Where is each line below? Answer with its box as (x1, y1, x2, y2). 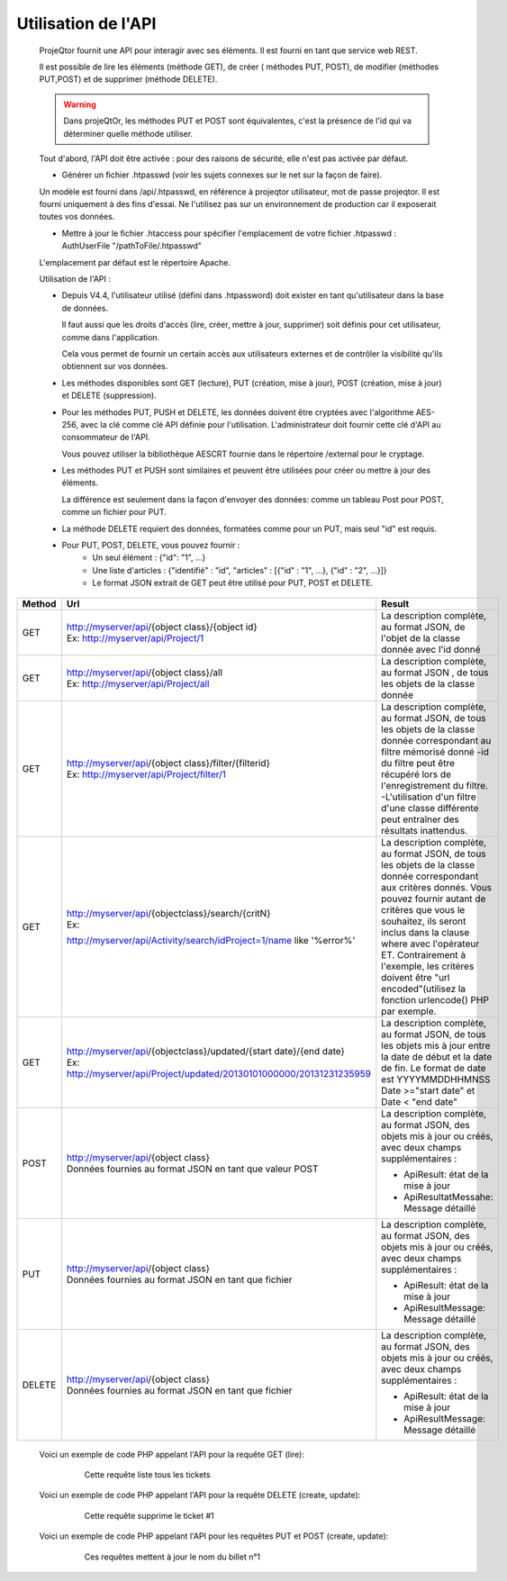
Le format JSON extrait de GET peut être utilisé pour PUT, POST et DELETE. (92, 577, 374, 589)
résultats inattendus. (381, 824, 468, 836)
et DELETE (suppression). (61, 390, 158, 401)
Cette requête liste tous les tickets (84, 1469, 211, 1480)
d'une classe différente (381, 801, 479, 814)
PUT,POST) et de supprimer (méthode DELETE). (39, 74, 218, 85)
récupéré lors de (381, 768, 452, 781)
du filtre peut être (381, 756, 455, 769)
